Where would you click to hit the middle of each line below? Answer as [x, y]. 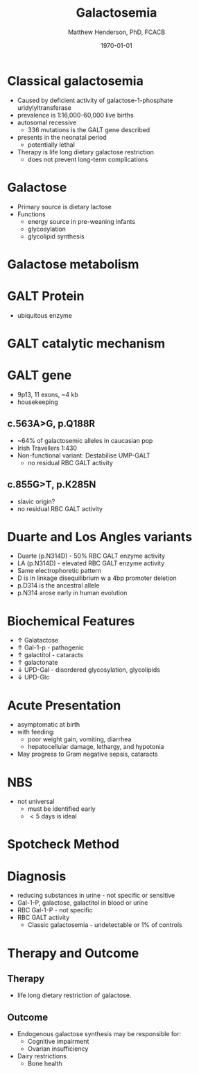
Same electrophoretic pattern [59, 571]
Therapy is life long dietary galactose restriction [86, 152]
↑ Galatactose [38, 640]
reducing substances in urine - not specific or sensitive [96, 896]
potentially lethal [51, 145]
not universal [36, 802]
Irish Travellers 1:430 [47, 448]
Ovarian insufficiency [58, 1049]
